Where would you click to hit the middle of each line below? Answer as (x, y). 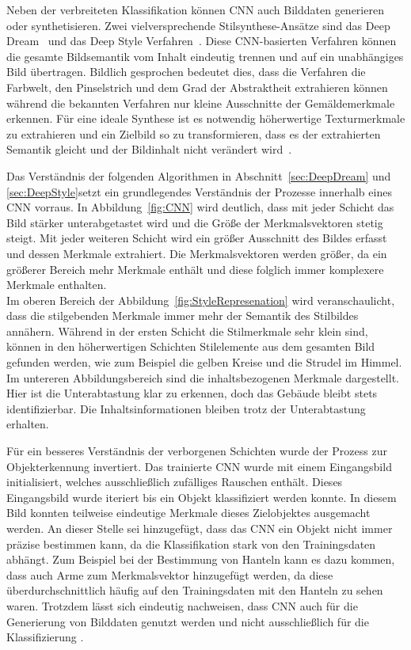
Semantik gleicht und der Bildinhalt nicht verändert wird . (149, 149)
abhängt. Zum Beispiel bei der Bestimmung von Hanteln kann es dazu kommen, (201, 559)
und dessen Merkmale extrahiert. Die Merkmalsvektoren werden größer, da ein (197, 253)
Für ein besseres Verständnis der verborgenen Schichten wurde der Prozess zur (197, 451)
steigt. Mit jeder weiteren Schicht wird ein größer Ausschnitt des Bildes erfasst (197, 238)
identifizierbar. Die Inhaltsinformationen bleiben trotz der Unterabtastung (186, 408)
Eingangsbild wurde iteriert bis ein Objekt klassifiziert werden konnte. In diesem (202, 497)
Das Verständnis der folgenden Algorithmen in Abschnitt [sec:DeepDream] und (199, 175)
